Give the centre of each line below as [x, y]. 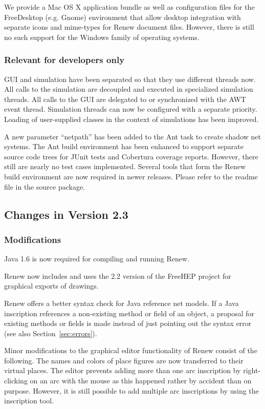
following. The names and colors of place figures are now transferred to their [124, 360]
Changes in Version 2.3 [66, 214]
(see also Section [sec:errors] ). [51, 333]
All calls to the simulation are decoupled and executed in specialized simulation [129, 89]
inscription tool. [29, 401]
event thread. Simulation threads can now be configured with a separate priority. [131, 109]
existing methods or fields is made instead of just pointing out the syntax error [128, 323]
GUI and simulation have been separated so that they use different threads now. [130, 79]
